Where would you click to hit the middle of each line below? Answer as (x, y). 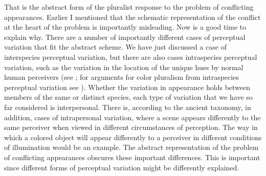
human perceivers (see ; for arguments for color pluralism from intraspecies (121, 77)
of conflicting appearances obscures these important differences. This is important (132, 157)
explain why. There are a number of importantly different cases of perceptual (125, 37)
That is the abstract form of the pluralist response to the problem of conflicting (129, 7)
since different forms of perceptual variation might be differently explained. (122, 167)
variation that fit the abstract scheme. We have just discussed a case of (115, 47)
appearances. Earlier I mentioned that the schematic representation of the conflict (132, 17)
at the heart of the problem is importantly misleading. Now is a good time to (125, 27)
